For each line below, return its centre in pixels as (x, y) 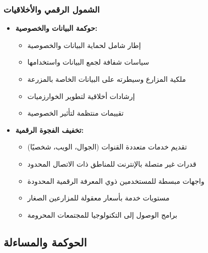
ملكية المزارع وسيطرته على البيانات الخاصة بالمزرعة (107, 79)
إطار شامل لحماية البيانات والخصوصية (84, 45)
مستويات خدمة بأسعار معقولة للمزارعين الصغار (98, 198)
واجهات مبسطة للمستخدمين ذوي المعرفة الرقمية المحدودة (116, 181)
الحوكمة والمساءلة (45, 242)
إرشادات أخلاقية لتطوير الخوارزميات (81, 96)
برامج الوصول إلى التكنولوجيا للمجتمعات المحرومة (102, 214)
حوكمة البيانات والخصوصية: (56, 28)
